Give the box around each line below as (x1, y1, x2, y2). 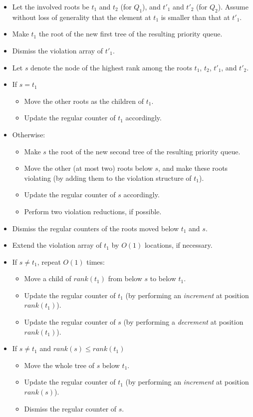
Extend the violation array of (12, 240, 102, 250)
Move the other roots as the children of (24, 95, 144, 106)
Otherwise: (12, 129, 45, 139)
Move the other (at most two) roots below (24, 163, 153, 173)
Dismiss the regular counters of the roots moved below (12, 223, 179, 233)
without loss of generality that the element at (12, 11, 151, 22)
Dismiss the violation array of (12, 45, 103, 55)
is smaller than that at (161, 11, 230, 22)
